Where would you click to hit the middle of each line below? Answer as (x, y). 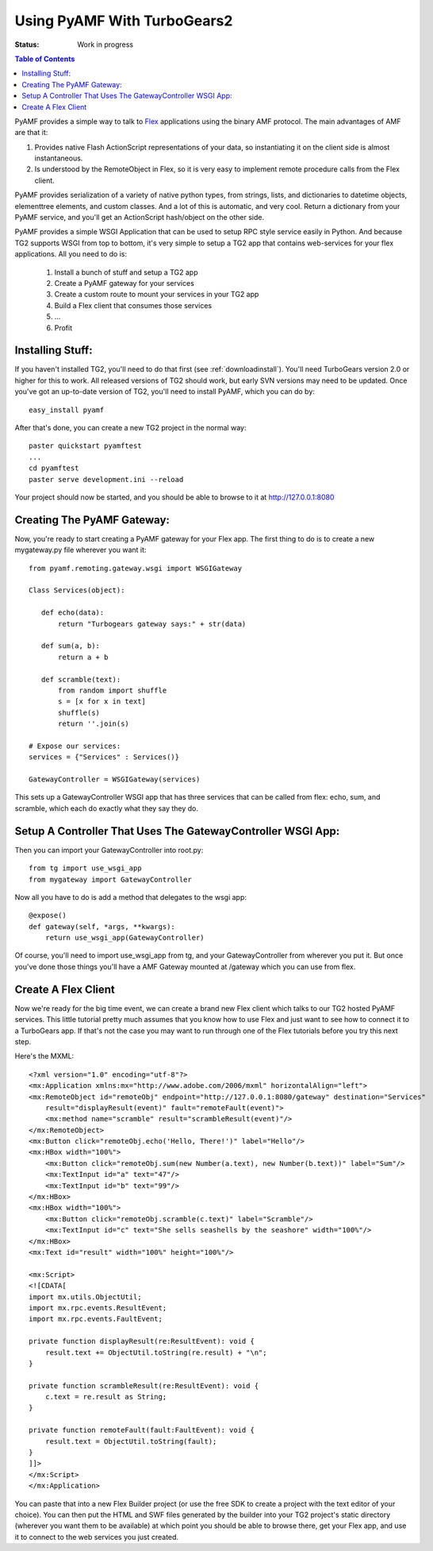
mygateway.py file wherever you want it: (80, 550)
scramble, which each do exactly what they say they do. (106, 808)
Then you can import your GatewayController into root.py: (109, 850)
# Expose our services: (75, 746)
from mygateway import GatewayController (110, 879)
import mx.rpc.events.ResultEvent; (98, 1308)
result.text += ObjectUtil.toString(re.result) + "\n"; (156, 1352)
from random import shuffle (113, 690)
